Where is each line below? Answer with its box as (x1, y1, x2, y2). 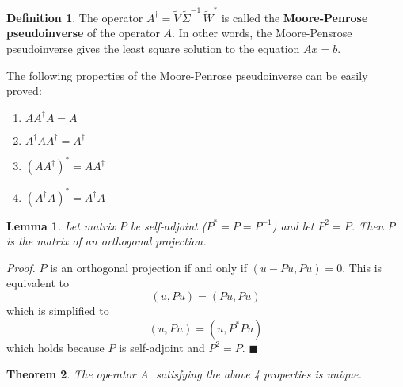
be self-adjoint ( (130, 217, 207, 233)
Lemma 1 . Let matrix (6, 217, 116, 233)
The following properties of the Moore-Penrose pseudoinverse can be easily (6, 66, 368, 83)
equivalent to (6, 275, 69, 291)
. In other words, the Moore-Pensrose (172, 25, 352, 41)
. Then (351, 217, 384, 233)
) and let (272, 217, 314, 233)
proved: (6, 82, 42, 99)
